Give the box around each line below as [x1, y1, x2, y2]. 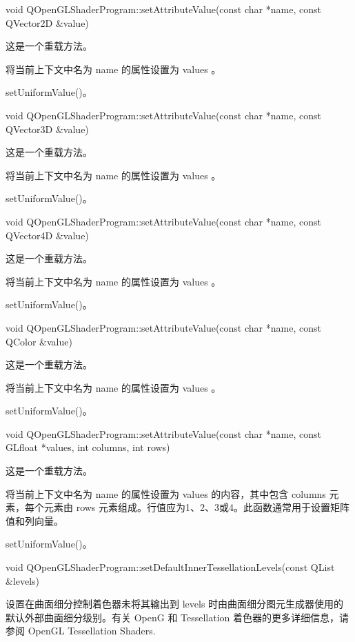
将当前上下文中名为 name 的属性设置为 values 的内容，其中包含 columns [6, 486, 326, 501]
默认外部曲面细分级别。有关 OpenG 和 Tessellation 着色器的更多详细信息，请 [6, 610, 349, 624]
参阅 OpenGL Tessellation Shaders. [6, 623, 156, 638]
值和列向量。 [6, 513, 63, 528]
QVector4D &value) [6, 228, 89, 242]
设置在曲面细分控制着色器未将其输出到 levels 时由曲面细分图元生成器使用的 [6, 596, 344, 611]
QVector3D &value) [6, 121, 89, 136]
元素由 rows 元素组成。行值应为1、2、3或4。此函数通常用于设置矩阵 [43, 500, 350, 514]
